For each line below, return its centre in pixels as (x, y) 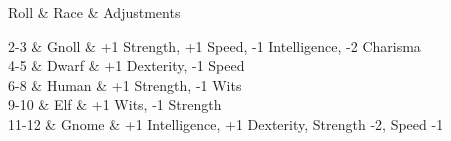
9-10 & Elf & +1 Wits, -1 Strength (115, 104)
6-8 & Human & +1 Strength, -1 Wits (125, 84)
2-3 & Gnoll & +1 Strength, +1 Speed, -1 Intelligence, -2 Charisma (214, 45)
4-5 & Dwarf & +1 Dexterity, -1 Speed (126, 65)
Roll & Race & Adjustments (94, 12)
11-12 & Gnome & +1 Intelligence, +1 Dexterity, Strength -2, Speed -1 (226, 123)
